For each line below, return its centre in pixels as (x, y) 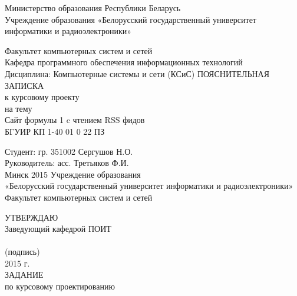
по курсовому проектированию (60, 286)
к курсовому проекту (42, 97)
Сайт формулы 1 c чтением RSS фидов (75, 120)
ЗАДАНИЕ (24, 275)
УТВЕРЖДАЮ (32, 217)
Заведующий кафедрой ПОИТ (58, 229)
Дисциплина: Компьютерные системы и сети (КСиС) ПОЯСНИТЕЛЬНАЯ (137, 73)
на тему (19, 108)
